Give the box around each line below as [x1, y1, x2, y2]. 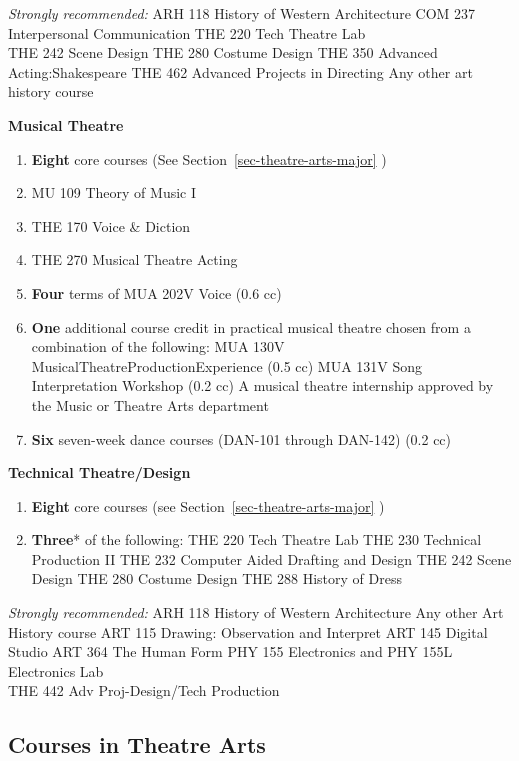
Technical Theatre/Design [8, 462, 191, 483]
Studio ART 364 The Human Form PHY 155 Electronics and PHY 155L [8, 641, 453, 662]
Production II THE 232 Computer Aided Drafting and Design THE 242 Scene [31, 548, 512, 569]
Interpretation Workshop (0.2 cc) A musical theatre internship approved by [31, 375, 494, 396]
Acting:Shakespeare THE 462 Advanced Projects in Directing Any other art [8, 61, 473, 82]
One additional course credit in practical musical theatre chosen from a [31, 316, 471, 337]
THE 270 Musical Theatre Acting [31, 249, 238, 270]
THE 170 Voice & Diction [31, 215, 191, 236]
